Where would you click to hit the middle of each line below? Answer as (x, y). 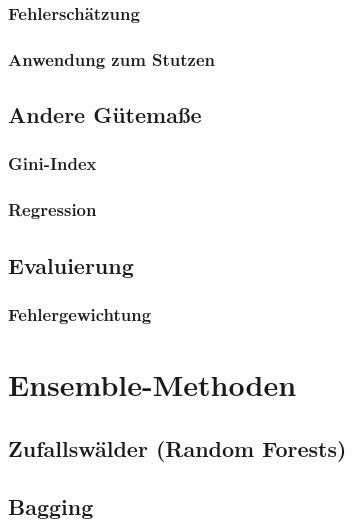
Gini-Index (52, 163)
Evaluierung (71, 264)
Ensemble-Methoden (152, 383)
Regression (52, 209)
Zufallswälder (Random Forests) (177, 447)
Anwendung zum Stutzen (112, 58)
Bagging (51, 506)
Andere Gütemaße (105, 114)
